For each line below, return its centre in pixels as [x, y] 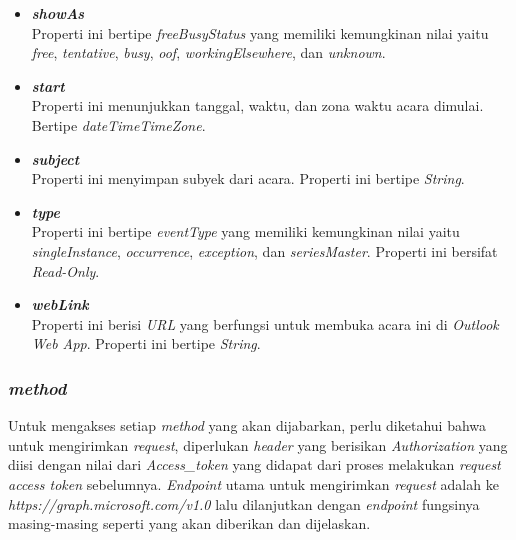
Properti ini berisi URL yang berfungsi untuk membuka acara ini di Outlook [265, 323]
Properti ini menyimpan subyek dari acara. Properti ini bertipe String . [248, 178]
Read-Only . [65, 270]
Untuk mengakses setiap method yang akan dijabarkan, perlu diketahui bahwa [247, 425]
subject [55, 158]
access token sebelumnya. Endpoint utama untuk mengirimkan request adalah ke [253, 483]
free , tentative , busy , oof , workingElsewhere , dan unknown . [208, 52]
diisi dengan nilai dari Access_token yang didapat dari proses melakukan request [254, 464]
